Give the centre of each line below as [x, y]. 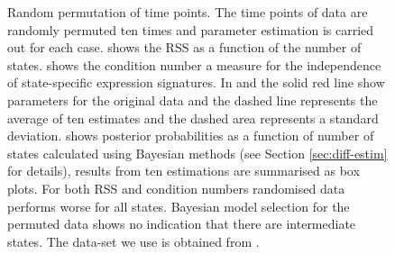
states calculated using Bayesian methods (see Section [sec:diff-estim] [197, 153]
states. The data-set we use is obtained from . [133, 241]
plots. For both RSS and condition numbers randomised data [176, 188]
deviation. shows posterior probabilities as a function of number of [191, 136]
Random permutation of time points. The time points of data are [188, 12]
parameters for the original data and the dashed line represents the [193, 100]
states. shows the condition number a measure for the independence [194, 64]
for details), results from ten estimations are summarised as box [184, 171]
